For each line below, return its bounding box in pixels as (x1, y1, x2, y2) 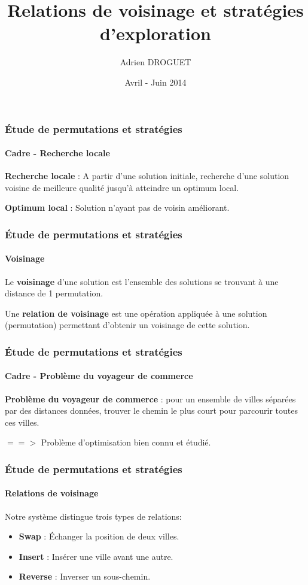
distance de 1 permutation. (5, 287, 103, 299)
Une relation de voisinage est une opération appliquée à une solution (5, 307, 267, 319)
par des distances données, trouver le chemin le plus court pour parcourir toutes (5, 404, 298, 417)
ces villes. (5, 416, 39, 428)
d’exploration (100, 21, 211, 46)
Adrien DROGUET (120, 56, 191, 68)
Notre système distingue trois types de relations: (5, 510, 182, 522)
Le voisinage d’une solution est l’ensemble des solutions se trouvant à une (5, 275, 279, 287)
